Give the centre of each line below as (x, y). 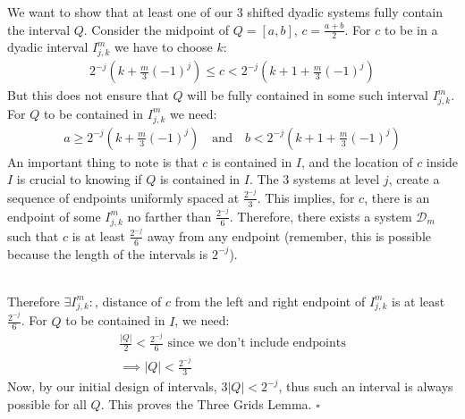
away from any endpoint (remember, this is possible (289, 235)
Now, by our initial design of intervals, (112, 386)
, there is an (397, 197)
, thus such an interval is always (366, 386)
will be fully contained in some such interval (308, 95)
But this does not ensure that (88, 95)
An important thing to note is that (103, 161)
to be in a (411, 29)
